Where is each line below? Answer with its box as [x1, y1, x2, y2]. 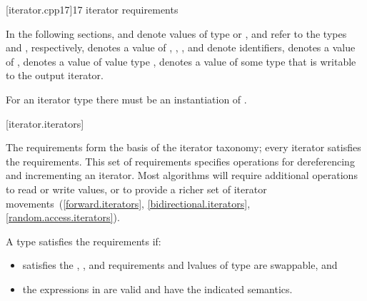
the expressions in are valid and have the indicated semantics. [22, 281, 293, 296]
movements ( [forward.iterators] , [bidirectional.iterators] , [6, 195, 251, 210]
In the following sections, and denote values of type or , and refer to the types [6, 26, 347, 41]
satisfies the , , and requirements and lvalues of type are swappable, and [22, 257, 338, 272]
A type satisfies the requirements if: [6, 233, 161, 248]
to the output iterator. [6, 68, 104, 83]
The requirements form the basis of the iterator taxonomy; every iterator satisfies [6, 140, 361, 155]
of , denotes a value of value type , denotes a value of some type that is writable [6, 53, 356, 68]
